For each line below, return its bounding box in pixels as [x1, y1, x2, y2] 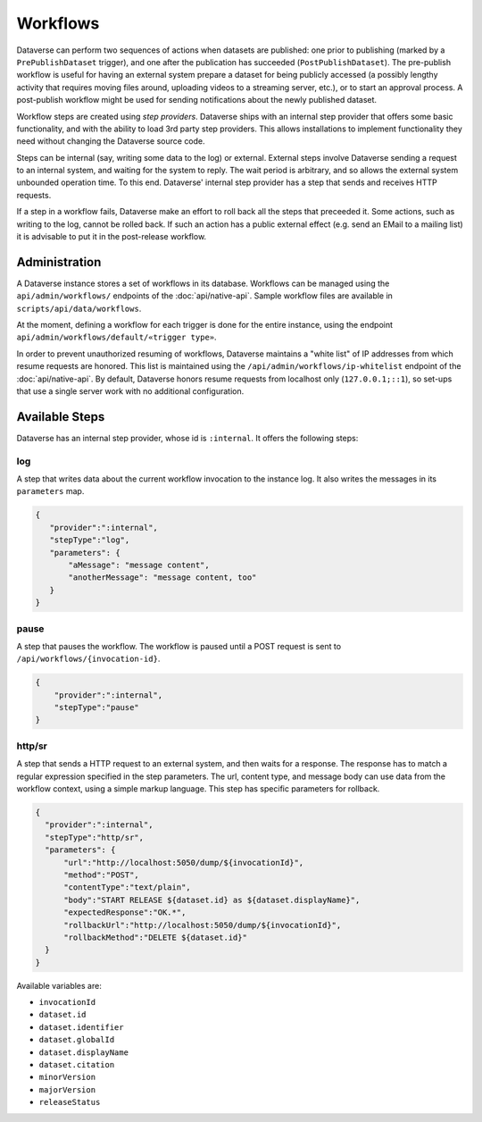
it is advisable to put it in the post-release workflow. [16, 231, 207, 242]
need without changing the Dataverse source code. [16, 136, 205, 147]
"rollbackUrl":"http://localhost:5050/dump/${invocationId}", [63, 920, 342, 930]
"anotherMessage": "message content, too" [68, 573, 257, 582]
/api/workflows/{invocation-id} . [16, 653, 161, 665]
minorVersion [38, 1072, 96, 1083]
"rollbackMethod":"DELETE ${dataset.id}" [63, 932, 247, 942]
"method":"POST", [63, 869, 140, 880]
